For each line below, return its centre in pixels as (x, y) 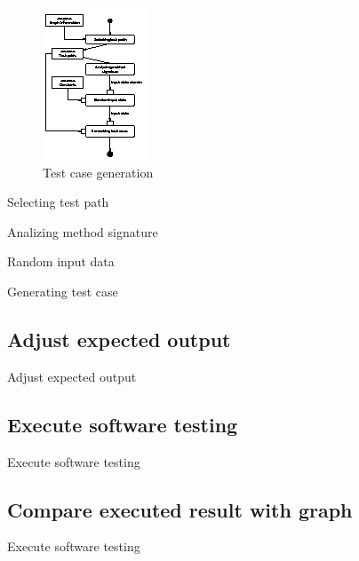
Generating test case (63, 291)
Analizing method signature (83, 231)
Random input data (61, 261)
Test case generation (98, 172)
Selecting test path (58, 202)
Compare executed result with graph (180, 509)
